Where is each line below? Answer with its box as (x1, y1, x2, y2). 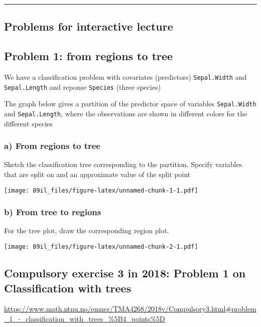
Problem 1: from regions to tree (4, 48, 173, 64)
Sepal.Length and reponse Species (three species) (4, 81, 161, 92)
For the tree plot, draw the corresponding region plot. (4, 225, 169, 236)
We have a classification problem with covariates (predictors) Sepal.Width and (4, 71, 247, 82)
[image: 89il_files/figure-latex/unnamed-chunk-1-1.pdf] (4, 187, 198, 194)
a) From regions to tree (4, 139, 100, 152)
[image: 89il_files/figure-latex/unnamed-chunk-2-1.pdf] (4, 243, 198, 251)
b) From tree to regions (4, 206, 101, 218)
